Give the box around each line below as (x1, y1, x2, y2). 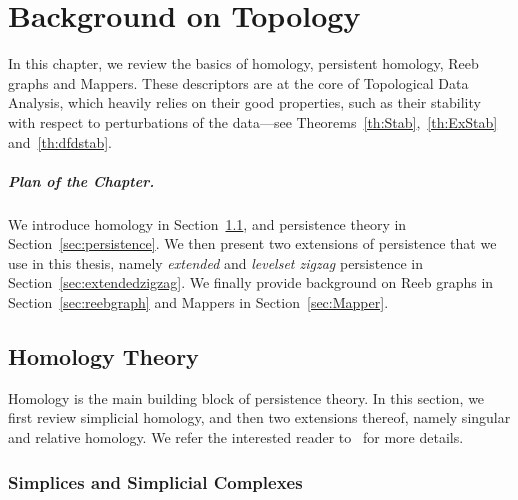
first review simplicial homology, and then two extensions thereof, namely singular (8, 407, 511, 428)
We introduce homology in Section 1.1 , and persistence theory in (8, 213, 407, 234)
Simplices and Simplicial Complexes (8, 469, 303, 494)
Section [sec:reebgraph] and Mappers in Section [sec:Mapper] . (8, 292, 389, 313)
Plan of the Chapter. (8, 170, 155, 191)
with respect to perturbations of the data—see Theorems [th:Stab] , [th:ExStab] (8, 111, 498, 132)
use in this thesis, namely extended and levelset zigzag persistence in (8, 252, 423, 273)
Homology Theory (8, 341, 199, 372)
